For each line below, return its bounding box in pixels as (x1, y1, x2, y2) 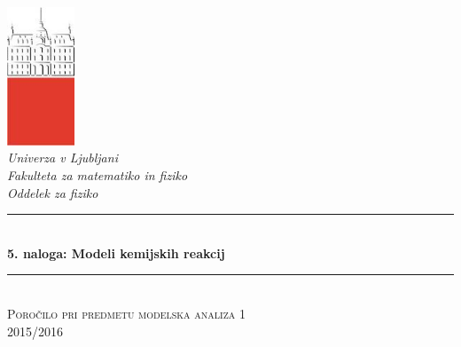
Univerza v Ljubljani (7, 148, 118, 167)
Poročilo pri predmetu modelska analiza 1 (7, 304, 246, 322)
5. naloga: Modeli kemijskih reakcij (7, 243, 225, 262)
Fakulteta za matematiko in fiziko (7, 166, 188, 185)
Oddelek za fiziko (7, 183, 98, 201)
